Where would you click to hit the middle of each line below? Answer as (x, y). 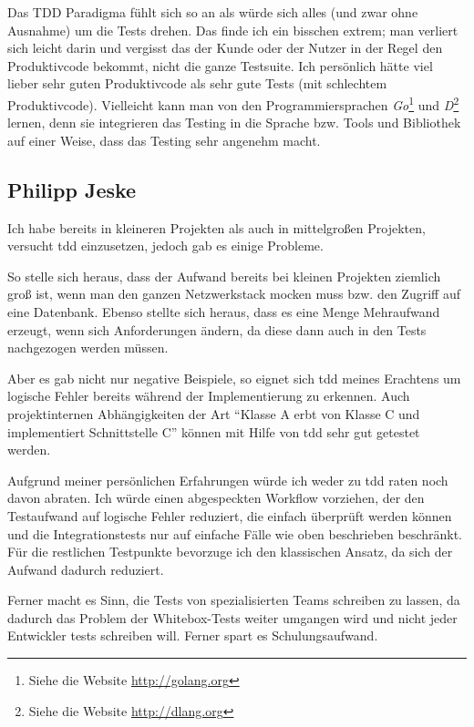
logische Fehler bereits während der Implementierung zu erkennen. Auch (209, 396)
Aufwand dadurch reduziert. (86, 569)
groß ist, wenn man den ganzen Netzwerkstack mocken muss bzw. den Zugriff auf (234, 294)
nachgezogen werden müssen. (88, 348)
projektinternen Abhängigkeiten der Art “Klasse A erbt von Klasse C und (214, 413)
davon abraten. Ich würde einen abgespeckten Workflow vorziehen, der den (216, 498)
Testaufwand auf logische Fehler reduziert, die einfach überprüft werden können (230, 515)
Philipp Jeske (72, 189)
